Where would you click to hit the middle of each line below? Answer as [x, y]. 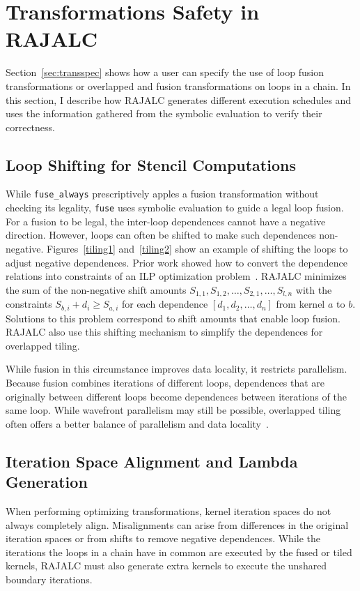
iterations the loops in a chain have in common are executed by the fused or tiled [179, 552]
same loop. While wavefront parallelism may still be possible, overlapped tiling [173, 410]
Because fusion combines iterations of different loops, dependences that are [165, 383]
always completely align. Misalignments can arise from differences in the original [177, 524]
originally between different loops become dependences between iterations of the [176, 396]
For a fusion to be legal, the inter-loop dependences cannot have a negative [166, 221]
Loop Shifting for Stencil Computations [151, 164]
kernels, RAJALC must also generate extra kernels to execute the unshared [166, 566]
